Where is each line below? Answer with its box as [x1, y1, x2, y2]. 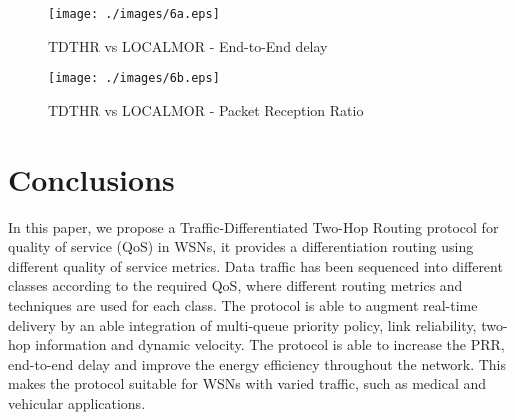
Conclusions [8, 158, 175, 199]
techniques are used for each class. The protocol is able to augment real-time [8, 295, 478, 315]
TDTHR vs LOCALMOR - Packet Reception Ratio [48, 99, 364, 120]
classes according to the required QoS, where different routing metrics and [8, 275, 463, 296]
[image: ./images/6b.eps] [48, 71, 220, 86]
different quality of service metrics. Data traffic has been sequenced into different [8, 255, 503, 276]
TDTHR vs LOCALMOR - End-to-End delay [48, 35, 328, 56]
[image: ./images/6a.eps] [48, 7, 220, 21]
